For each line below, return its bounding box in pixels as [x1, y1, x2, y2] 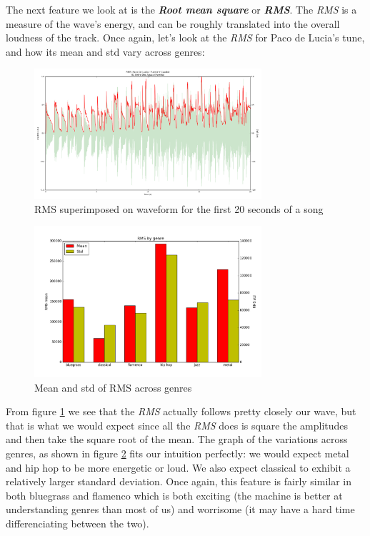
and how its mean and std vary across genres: [6, 44, 205, 59]
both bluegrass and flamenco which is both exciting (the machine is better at [6, 487, 343, 502]
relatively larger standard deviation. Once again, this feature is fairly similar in [6, 474, 352, 489]
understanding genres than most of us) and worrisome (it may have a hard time [6, 502, 355, 517]
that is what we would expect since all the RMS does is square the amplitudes [6, 417, 349, 432]
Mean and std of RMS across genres [34, 379, 192, 394]
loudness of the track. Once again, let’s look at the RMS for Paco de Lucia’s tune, [6, 30, 365, 45]
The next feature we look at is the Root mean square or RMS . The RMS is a [6, 2, 357, 16]
